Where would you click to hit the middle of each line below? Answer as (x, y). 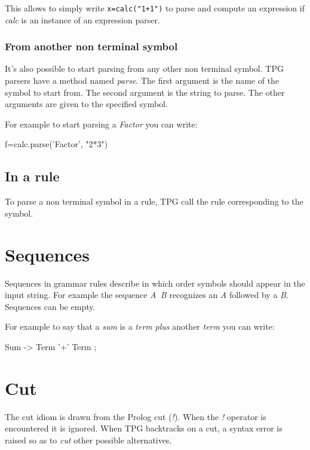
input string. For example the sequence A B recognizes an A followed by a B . (147, 295)
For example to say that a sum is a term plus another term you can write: (140, 326)
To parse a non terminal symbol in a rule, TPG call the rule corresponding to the (154, 201)
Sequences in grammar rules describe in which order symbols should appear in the (155, 283)
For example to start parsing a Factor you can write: (101, 124)
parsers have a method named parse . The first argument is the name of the (142, 80)
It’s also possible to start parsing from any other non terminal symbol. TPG (144, 69)
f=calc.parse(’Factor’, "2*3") (56, 144)
